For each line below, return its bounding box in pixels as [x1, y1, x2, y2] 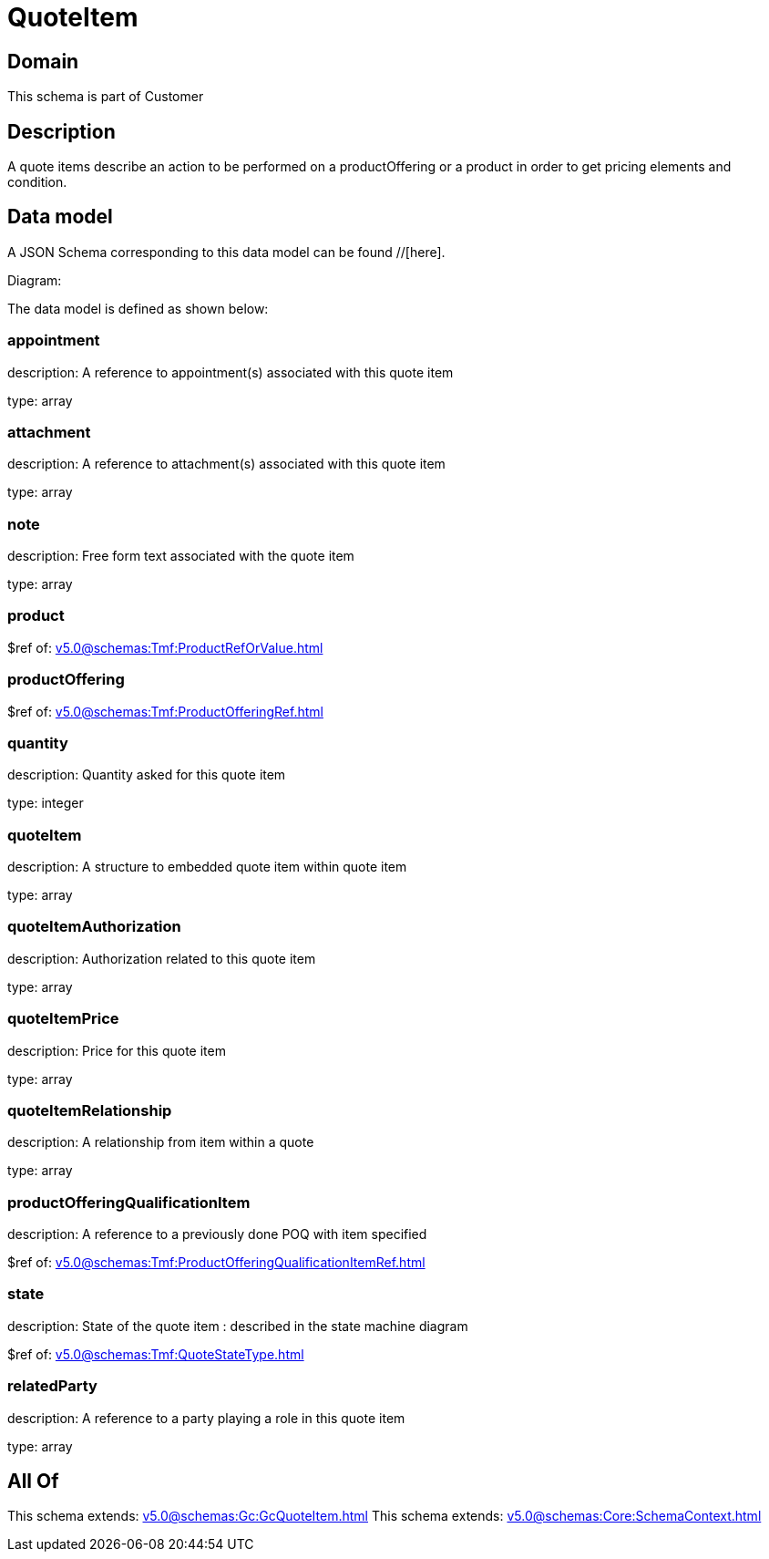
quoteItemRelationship [7, 1100, 172, 1120]
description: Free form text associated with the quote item [7, 548, 354, 564]
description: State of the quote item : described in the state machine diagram [7, 1317, 468, 1334]
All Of [7, 1470, 59, 1493]
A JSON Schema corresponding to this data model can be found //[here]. [7, 243, 446, 260]
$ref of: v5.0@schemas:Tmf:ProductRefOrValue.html [7, 639, 323, 656]
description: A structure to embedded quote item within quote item [7, 859, 407, 875]
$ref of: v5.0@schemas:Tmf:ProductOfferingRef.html [7, 703, 323, 719]
